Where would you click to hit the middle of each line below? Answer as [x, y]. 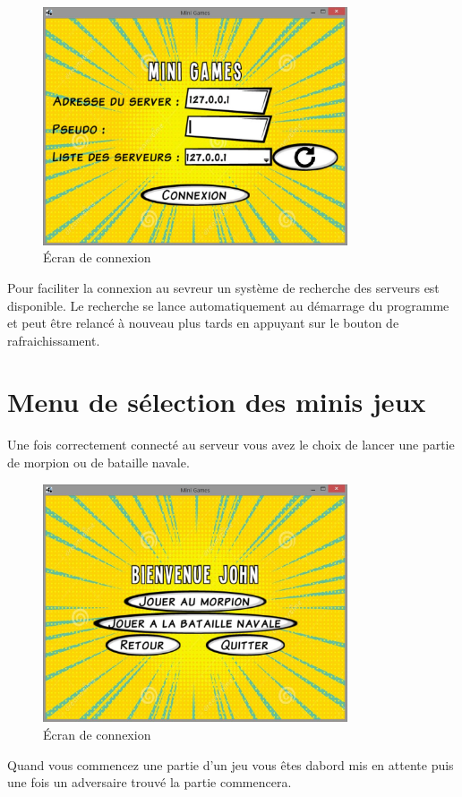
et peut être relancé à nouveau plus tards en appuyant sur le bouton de [203, 323]
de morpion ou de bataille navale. [98, 463]
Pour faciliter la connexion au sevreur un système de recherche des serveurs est [223, 287]
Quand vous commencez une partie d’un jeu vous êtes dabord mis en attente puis [231, 764]
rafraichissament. [54, 340]
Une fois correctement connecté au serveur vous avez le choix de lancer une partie [231, 445]
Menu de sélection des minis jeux [217, 402]
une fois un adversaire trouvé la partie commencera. [150, 782]
